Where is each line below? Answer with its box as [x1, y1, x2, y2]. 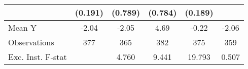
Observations [8, 36, 54, 48]
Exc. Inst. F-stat [8, 51, 67, 62]
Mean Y [8, 22, 37, 33]
